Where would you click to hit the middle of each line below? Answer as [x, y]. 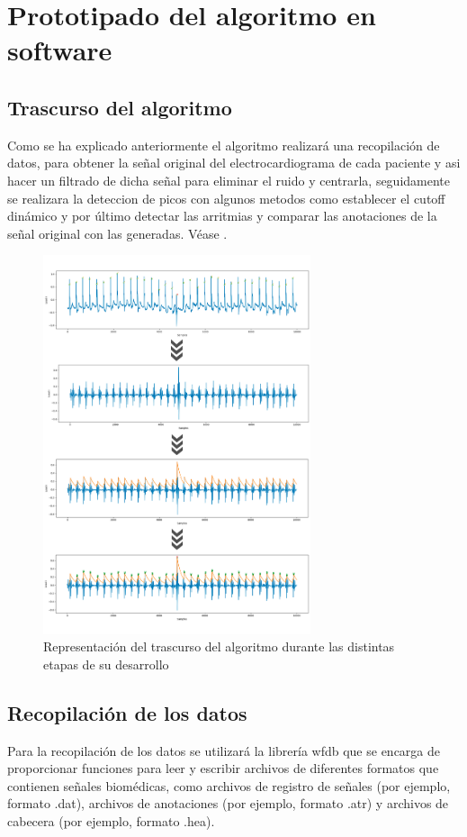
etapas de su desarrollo [106, 664]
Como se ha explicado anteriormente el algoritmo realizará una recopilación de [224, 145]
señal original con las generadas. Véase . [117, 233]
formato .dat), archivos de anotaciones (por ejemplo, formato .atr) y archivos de [228, 803]
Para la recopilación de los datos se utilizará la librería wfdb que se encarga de [224, 750]
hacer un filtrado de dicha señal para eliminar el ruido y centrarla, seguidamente [229, 180]
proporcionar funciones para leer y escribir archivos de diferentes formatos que [223, 768]
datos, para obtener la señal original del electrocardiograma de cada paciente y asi [234, 163]
